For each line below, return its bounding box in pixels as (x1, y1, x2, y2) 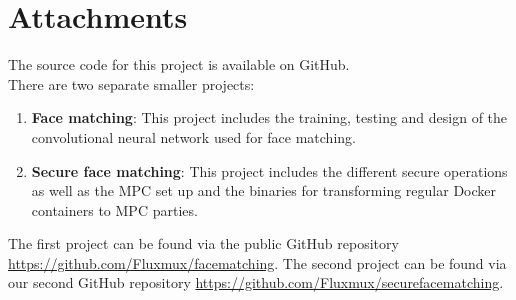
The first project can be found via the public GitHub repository (8, 233, 399, 254)
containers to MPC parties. (31, 199, 198, 220)
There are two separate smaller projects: (8, 73, 255, 94)
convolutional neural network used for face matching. (31, 126, 356, 147)
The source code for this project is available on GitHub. (8, 54, 350, 75)
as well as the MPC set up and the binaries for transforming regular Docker (31, 180, 497, 201)
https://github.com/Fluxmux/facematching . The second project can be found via (8, 252, 507, 273)
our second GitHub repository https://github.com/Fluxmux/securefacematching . (8, 272, 504, 293)
